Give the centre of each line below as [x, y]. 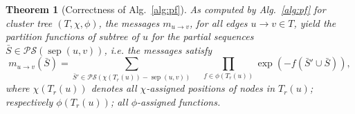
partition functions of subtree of [72, 36]
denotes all [114, 88]
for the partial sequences [202, 36]
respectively [29, 101]
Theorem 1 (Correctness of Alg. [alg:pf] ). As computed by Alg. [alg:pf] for [166, 9]
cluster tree [29, 22]
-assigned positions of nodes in [211, 88]
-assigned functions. [179, 101]
